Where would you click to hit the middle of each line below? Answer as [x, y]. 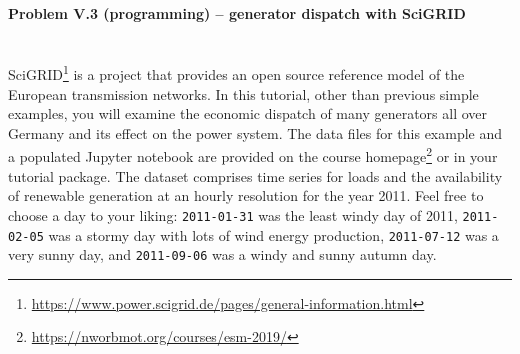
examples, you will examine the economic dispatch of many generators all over [248, 113]
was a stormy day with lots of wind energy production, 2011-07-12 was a [273, 234]
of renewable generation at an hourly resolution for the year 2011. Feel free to [246, 195]
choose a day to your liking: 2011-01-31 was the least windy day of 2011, [233, 214]
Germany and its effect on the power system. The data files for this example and [255, 132]
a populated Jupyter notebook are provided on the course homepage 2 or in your [253, 155]
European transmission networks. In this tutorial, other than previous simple [243, 93]
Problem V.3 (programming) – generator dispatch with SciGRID [237, 12]
